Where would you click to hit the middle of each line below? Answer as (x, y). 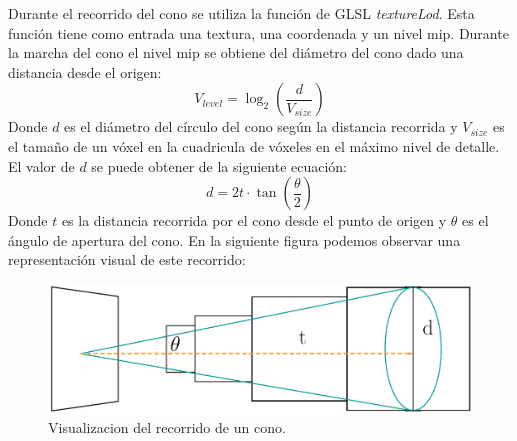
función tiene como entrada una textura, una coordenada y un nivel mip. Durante (258, 32)
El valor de (41, 165)
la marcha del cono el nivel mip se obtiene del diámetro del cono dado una (236, 52)
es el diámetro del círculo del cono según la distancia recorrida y (261, 126)
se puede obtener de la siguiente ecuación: (219, 165)
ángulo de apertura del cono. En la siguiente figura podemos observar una (234, 239)
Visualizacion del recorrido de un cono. (167, 427)
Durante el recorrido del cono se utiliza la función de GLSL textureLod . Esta (241, 13)
